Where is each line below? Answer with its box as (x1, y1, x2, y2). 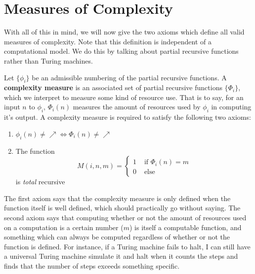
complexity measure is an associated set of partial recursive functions (4, 82, 222, 93)
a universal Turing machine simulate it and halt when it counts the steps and (4, 251, 238, 261)
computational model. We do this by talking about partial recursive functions (4, 46, 239, 56)
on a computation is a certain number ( (4, 222, 124, 232)
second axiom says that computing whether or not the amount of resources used (4, 212, 247, 223)
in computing (211, 102, 252, 112)
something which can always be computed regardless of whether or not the (4, 232, 230, 242)
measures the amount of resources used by (73, 102, 201, 112)
